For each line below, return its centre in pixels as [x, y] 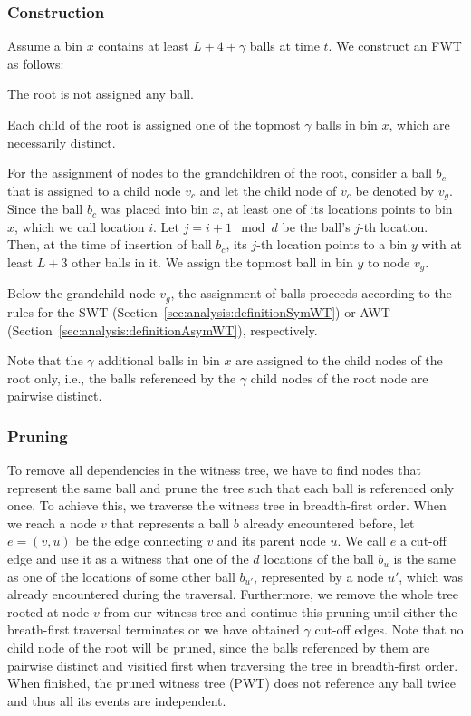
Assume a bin [45, 46]
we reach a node [52, 522]
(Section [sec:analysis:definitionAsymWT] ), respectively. [163, 329]
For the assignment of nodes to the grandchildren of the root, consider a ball [220, 173]
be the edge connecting [139, 541]
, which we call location [80, 226]
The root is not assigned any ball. [101, 94]
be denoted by [395, 190]
